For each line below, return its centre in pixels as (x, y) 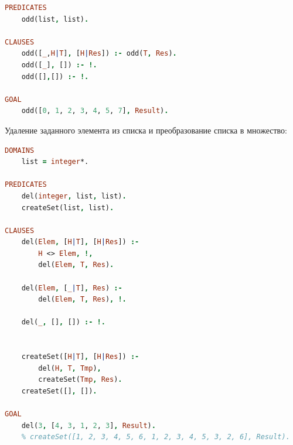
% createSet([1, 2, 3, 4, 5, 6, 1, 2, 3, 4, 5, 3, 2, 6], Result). (156, 437)
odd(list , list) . (55, 19)
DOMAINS (20, 150)
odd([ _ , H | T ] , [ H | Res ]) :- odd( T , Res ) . (99, 54)
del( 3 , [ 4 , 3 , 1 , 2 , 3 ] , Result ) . (88, 425)
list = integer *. (55, 162)
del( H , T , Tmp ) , (70, 368)
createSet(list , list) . (68, 208)
